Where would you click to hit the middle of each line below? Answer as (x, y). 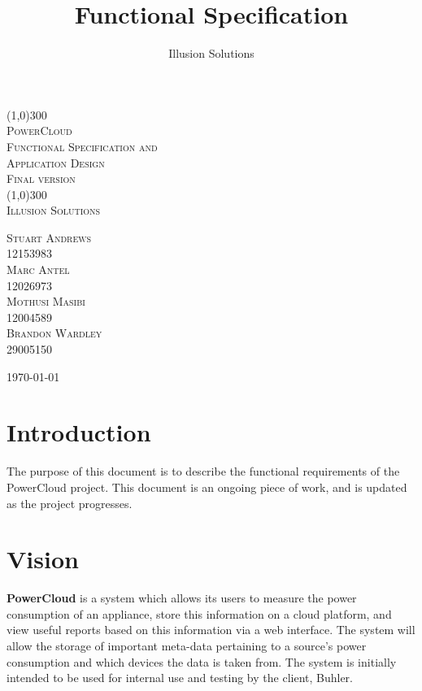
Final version (41, 178)
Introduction (79, 432)
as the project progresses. (70, 503)
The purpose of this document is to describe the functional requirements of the (203, 471)
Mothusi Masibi (46, 301)
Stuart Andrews (49, 237)
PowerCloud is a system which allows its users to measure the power (182, 598)
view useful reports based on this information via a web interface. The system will (211, 630)
